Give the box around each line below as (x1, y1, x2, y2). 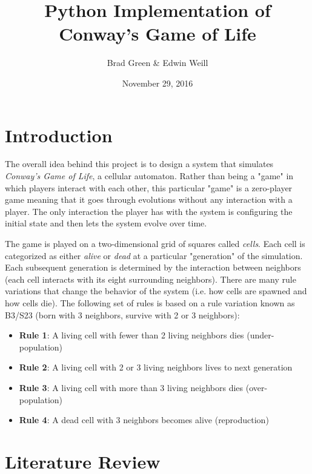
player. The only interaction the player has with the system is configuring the (5, 205, 293, 217)
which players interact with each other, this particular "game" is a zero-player (5, 181, 293, 194)
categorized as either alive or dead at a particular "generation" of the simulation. (5, 249, 303, 262)
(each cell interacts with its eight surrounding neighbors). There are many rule (5, 272, 296, 285)
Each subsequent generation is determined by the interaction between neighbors (5, 261, 301, 274)
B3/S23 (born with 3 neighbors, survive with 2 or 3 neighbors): (5, 308, 240, 321)
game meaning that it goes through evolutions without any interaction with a (5, 193, 293, 206)
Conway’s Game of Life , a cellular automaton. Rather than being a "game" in (5, 170, 294, 182)
